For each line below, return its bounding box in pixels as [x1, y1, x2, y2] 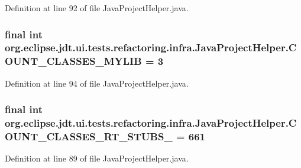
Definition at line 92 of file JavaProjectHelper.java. [5, 2, 189, 14]
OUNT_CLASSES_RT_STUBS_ [5, 129, 173, 144]
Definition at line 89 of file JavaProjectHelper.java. [5, 152, 189, 164]
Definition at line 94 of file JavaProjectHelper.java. [5, 77, 189, 89]
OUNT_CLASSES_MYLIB [5, 54, 142, 68]
